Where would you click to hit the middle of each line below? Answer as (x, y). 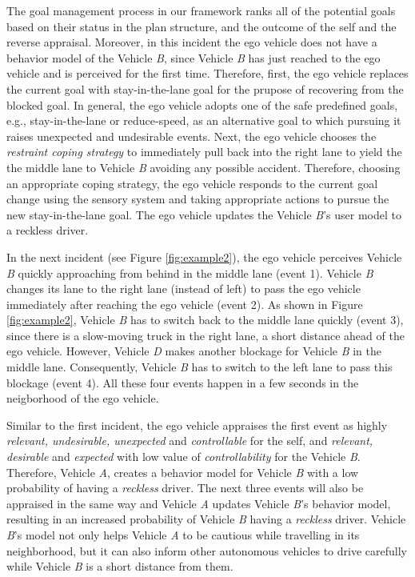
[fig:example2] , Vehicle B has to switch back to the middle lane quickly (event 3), (205, 320)
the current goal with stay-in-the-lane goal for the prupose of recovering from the (205, 88)
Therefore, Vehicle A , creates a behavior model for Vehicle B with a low (183, 472)
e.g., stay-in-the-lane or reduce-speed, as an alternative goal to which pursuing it (204, 120)
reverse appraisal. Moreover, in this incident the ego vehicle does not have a (192, 42)
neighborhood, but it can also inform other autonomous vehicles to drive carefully (207, 550)
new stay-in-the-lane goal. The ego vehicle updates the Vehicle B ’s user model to (204, 214)
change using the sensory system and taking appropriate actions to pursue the (198, 199)
